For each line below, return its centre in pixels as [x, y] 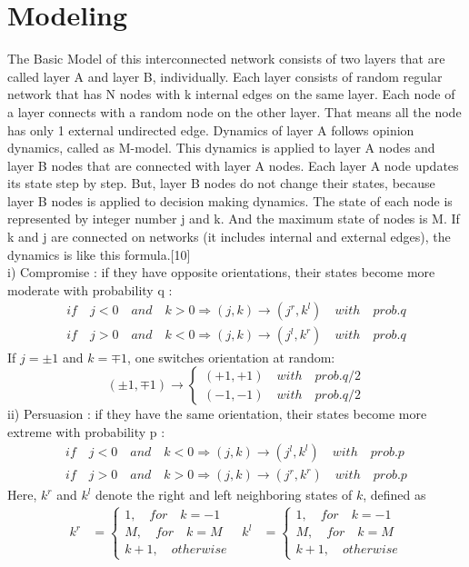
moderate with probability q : [90, 289]
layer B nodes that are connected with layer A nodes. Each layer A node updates [233, 165]
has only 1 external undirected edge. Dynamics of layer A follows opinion [211, 129]
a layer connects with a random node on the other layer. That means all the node [234, 111]
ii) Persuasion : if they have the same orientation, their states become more [217, 414]
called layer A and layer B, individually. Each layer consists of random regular [225, 76]
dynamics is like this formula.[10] [99, 254]
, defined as [394, 495]
